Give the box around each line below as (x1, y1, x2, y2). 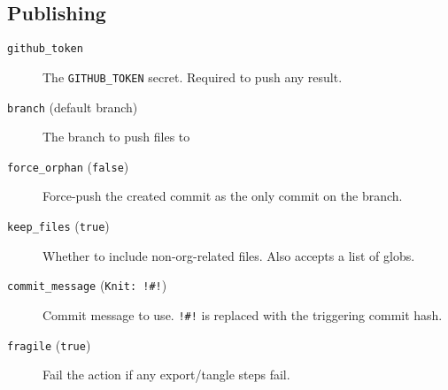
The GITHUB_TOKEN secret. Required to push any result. (42, 67, 343, 86)
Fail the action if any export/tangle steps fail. (42, 365, 290, 384)
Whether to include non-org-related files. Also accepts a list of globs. (42, 246, 415, 264)
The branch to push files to (42, 127, 190, 146)
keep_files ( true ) (7, 217, 110, 235)
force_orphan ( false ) (7, 157, 129, 175)
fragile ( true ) (7, 335, 91, 354)
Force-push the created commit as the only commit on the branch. (42, 187, 403, 205)
